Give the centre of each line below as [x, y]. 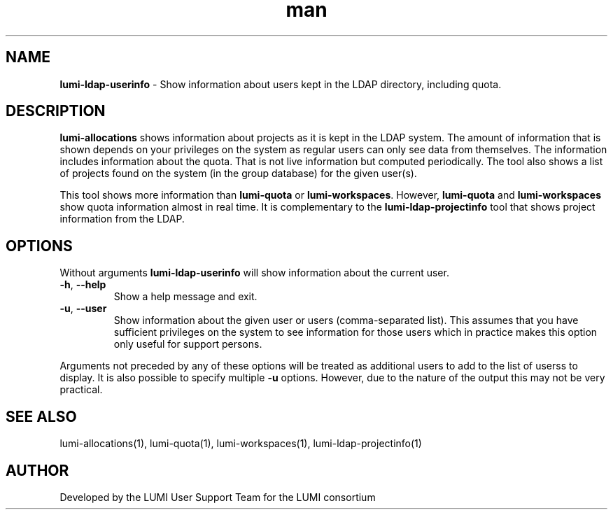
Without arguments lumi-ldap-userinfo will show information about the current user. [254, 273]
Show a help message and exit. [185, 297]
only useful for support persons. [188, 344]
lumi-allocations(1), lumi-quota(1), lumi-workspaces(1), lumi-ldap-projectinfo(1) [241, 444]
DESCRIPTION [56, 111]
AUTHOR [37, 470]
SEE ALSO [41, 416]
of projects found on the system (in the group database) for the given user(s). [238, 174]
